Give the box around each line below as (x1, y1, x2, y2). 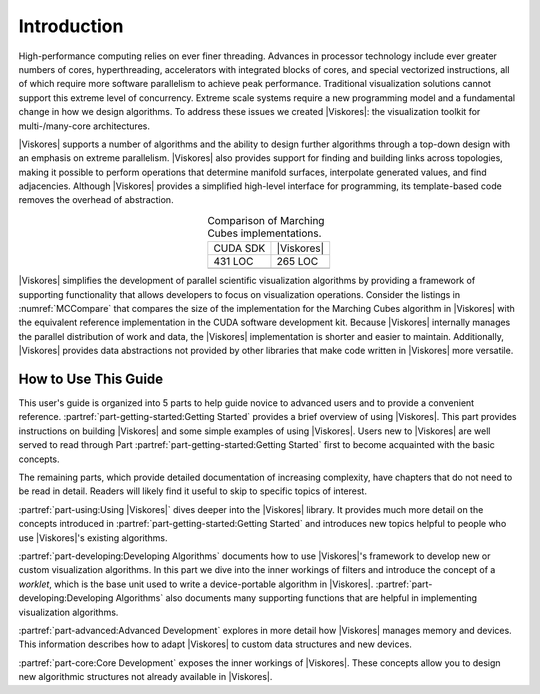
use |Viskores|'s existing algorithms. (18, 531, 169, 544)
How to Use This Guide (18, 370, 164, 387)
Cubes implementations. (206, 226, 322, 240)
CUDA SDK (213, 241, 266, 255)
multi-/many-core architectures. (18, 120, 150, 132)
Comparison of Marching (206, 214, 325, 228)
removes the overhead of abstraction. (18, 194, 174, 206)
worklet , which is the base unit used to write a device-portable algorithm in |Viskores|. (18, 578, 374, 590)
